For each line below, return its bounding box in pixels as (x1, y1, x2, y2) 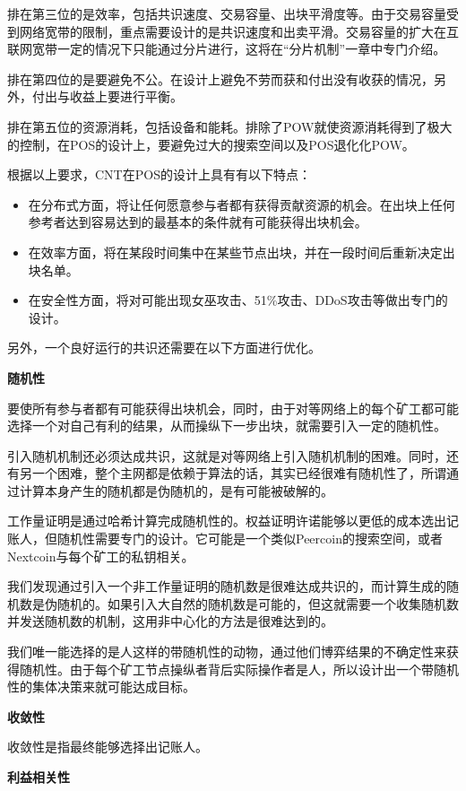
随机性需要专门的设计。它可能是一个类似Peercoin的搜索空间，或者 (56, 529, 443, 548)
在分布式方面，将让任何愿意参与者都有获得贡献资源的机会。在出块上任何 (28, 195, 455, 213)
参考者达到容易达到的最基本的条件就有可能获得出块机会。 (28, 213, 367, 231)
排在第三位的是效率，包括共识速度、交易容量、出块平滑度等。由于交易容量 (7, 4, 446, 22)
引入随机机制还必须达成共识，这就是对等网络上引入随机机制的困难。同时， (7, 446, 446, 465)
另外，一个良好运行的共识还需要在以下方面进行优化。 (7, 338, 321, 357)
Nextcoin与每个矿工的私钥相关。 (7, 546, 194, 565)
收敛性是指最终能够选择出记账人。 (7, 737, 208, 756)
